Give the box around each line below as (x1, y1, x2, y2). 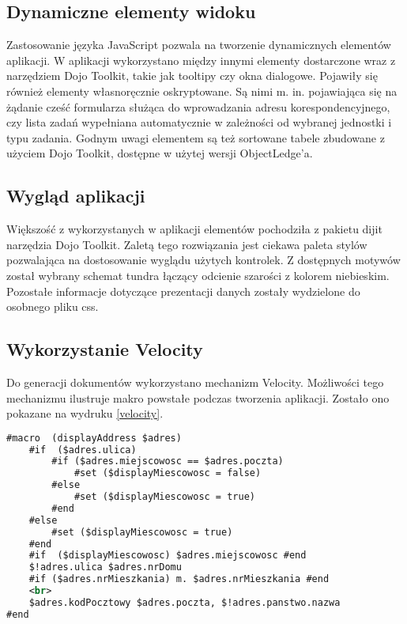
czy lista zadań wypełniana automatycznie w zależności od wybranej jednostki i (6, 114, 392, 130)
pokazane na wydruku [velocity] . (6, 405, 164, 422)
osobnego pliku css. (6, 298, 99, 315)
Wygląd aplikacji (6, 183, 145, 208)
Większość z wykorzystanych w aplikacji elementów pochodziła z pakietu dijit (6, 221, 383, 237)
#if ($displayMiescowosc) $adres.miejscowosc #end (28, 550, 307, 562)
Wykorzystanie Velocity (6, 337, 203, 361)
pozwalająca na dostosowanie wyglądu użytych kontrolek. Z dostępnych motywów (6, 251, 401, 268)
